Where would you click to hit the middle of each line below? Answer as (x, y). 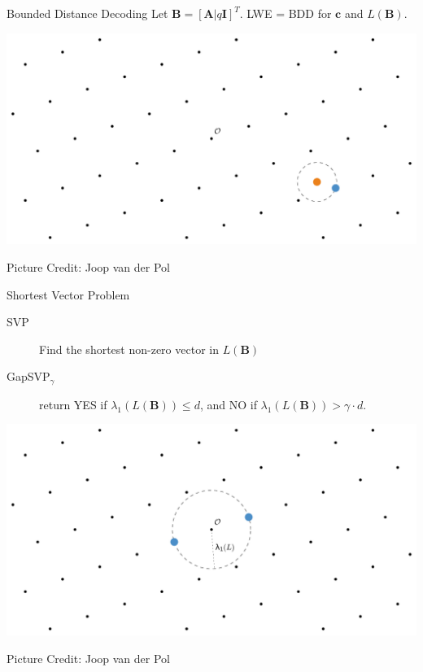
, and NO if (228, 404)
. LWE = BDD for (286, 13)
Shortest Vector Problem (68, 294)
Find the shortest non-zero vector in (129, 349)
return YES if (73, 404)
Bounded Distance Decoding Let (87, 13)
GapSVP (28, 376)
